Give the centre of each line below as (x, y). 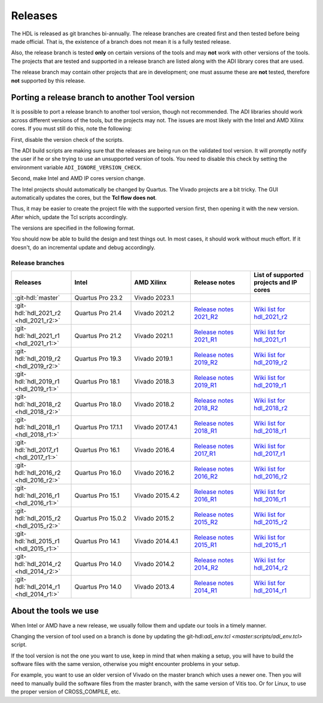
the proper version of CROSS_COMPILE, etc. (66, 692)
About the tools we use (55, 611)
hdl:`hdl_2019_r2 (38, 359)
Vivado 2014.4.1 (156, 541)
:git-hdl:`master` (37, 298)
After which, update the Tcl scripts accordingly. (69, 217)
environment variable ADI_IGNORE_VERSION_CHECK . (77, 167)
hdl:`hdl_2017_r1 (37, 450)
